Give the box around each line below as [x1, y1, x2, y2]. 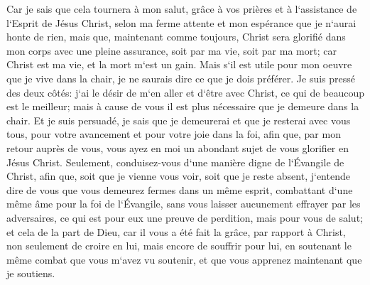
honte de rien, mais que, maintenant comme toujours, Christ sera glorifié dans [6, 29, 346, 44]
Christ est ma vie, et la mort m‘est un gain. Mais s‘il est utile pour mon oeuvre [6, 57, 352, 72]
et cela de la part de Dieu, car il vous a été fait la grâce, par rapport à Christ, [6, 224, 346, 239]
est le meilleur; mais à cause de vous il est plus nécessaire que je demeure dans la [6, 99, 359, 114]
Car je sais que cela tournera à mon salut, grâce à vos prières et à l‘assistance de [6, 1, 357, 16]
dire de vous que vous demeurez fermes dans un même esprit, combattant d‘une [6, 182, 353, 197]
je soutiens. [6, 266, 55, 281]
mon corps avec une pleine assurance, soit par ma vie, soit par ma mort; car [6, 43, 337, 58]
